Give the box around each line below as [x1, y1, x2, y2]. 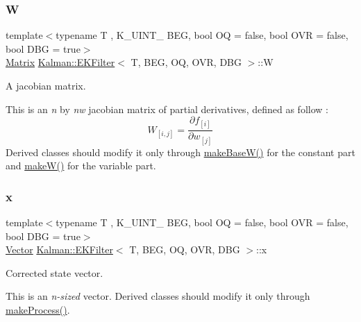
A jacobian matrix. [6, 78, 86, 92]
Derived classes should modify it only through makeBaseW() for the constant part [6, 144, 355, 159]
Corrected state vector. [6, 265, 103, 280]
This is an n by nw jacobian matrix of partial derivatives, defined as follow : [6, 101, 328, 116]
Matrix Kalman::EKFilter [6, 55, 115, 69]
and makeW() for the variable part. [6, 158, 156, 173]
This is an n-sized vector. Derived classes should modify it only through [6, 289, 310, 303]
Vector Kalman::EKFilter [6, 242, 113, 257]
